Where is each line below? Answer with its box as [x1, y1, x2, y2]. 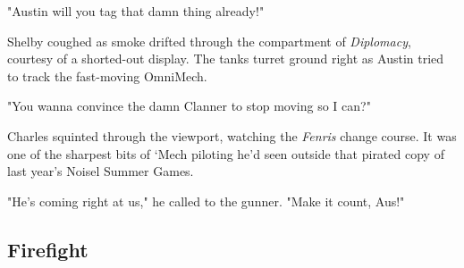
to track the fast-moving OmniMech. [7, 66, 207, 85]
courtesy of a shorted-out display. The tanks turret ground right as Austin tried [7, 49, 444, 68]
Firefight [7, 235, 89, 263]
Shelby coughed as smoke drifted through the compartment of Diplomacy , [7, 31, 411, 50]
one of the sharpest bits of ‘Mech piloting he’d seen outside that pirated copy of [7, 144, 444, 163]
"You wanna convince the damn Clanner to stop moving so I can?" [7, 96, 371, 115]
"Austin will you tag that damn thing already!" [7, 2, 265, 20]
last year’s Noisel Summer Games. [7, 162, 194, 180]
